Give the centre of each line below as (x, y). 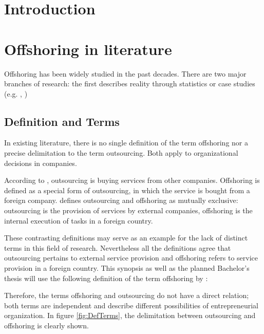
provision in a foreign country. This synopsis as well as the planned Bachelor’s (127, 268)
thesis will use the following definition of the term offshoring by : (106, 278)
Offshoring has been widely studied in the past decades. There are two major (125, 73)
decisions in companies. (41, 163)
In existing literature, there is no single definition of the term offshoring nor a (126, 143)
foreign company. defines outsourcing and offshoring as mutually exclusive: (121, 200)
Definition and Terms (62, 121)
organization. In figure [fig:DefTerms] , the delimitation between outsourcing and (130, 315)
